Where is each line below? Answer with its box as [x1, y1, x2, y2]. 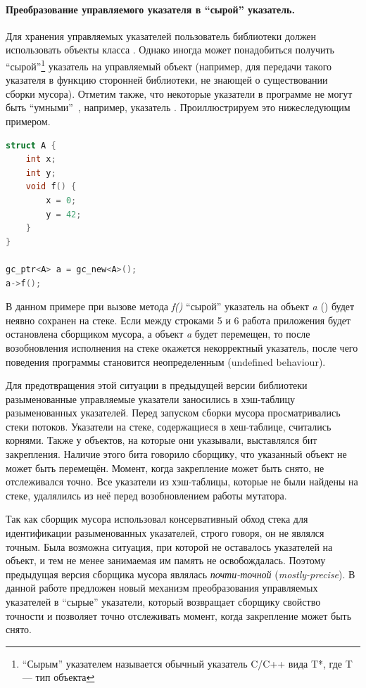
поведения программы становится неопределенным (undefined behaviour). [6, 354, 326, 369]
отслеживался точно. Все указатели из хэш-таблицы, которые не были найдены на [6, 474, 358, 489]
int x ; [25, 154, 56, 165]
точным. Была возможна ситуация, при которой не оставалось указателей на [6, 539, 333, 554]
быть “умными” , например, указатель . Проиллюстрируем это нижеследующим [6, 100, 351, 115]
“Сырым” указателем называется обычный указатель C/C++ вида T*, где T [22, 656, 353, 670]
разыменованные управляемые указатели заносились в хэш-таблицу [6, 391, 296, 406]
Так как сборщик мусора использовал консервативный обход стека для [6, 511, 308, 526]
